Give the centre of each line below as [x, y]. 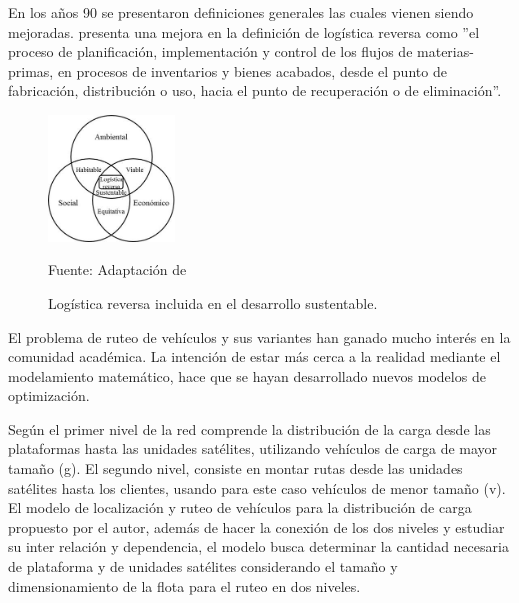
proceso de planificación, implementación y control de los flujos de [210, 51]
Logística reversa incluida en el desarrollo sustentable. [213, 302]
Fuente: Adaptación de [117, 269]
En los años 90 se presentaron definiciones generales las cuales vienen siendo [241, 12]
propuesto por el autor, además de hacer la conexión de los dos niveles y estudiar [256, 526]
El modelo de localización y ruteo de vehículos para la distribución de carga [240, 507]
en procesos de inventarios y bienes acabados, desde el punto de [252, 70]
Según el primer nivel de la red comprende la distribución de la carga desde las [249, 428]
